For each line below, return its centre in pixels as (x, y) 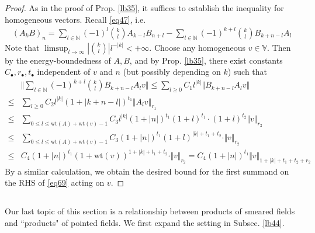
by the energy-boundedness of (58, 60)
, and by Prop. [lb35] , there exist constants (206, 60)
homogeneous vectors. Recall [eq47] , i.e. (75, 19)
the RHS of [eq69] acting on (55, 182)
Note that (22, 47)
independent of (64, 72)
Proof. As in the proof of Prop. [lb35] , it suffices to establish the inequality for (144, 8)
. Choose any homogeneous (197, 47)
